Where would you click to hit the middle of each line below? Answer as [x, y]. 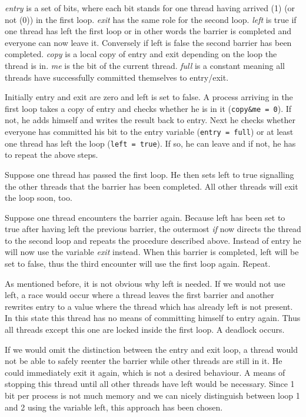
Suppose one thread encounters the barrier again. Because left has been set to [145, 217]
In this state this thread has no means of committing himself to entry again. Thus [153, 318]
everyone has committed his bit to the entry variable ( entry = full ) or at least [149, 131]
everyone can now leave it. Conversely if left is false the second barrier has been [148, 42]
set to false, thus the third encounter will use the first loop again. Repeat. [138, 264]
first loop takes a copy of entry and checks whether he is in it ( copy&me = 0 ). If [148, 108]
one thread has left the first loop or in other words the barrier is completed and [148, 31]
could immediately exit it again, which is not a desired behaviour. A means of [145, 372]
